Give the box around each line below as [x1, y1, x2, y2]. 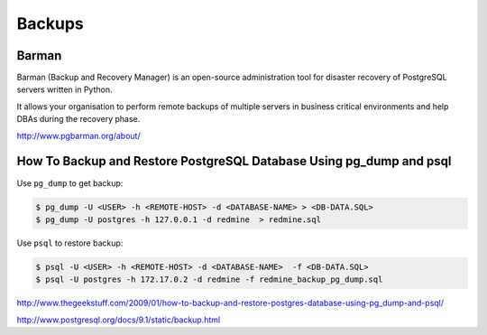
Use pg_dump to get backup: [16, 177, 124, 189]
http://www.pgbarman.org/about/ [16, 130, 141, 141]
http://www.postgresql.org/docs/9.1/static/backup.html [16, 314, 221, 325]
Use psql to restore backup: [16, 237, 124, 248]
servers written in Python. [16, 84, 113, 95]
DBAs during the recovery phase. [16, 114, 141, 125]
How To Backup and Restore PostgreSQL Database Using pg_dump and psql [16, 154, 452, 169]
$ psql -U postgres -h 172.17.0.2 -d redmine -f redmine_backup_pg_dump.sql [35, 275, 383, 284]
